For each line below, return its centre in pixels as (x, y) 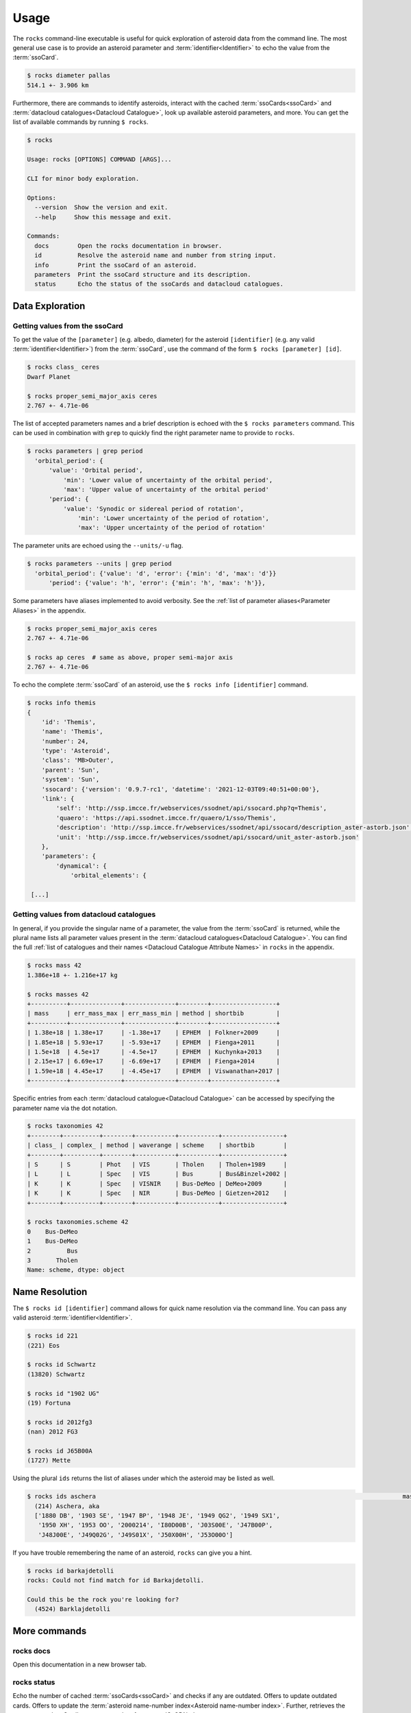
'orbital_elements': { (108, 876)
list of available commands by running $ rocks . (80, 122)
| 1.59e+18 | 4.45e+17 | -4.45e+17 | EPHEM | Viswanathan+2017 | (153, 1071)
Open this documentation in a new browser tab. (80, 1664)
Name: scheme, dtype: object (76, 1270)
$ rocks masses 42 (58, 994)
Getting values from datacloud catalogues (84, 915)
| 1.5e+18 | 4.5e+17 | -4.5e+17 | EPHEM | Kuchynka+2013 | (153, 1051)
